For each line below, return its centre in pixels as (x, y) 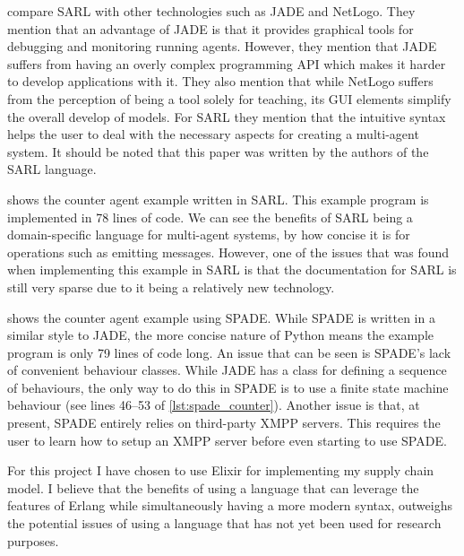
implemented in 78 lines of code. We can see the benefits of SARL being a (210, 217)
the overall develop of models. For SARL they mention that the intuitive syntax (227, 116)
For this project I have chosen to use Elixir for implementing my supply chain (221, 470)
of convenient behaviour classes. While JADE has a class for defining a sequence (227, 370)
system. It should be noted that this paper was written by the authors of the (218, 151)
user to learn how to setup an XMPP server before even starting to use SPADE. (227, 440)
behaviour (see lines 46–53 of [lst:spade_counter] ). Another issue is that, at (214, 405)
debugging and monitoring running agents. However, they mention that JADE (222, 46)
